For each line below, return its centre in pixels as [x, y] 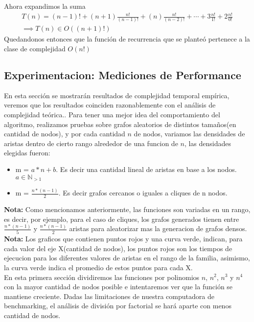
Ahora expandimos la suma [45, 6]
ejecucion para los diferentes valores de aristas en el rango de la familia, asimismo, [127, 258]
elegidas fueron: [27, 153]
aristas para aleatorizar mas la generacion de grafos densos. [158, 228]
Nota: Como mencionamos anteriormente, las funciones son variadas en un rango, [127, 209]
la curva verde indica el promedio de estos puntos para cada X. [98, 267]
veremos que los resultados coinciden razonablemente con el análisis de [110, 105]
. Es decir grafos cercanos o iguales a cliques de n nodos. [143, 193]
